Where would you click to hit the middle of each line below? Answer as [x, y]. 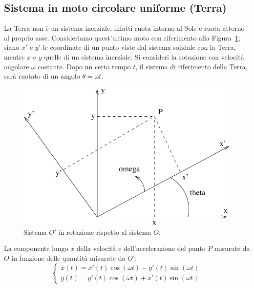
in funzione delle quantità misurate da [68, 258]
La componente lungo [36, 248]
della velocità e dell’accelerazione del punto [141, 248]
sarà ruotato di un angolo [42, 76]
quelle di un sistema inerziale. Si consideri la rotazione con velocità [144, 56]
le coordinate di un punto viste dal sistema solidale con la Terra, [139, 47]
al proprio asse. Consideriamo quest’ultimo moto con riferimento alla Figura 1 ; [122, 37]
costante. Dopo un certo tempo [84, 66]
